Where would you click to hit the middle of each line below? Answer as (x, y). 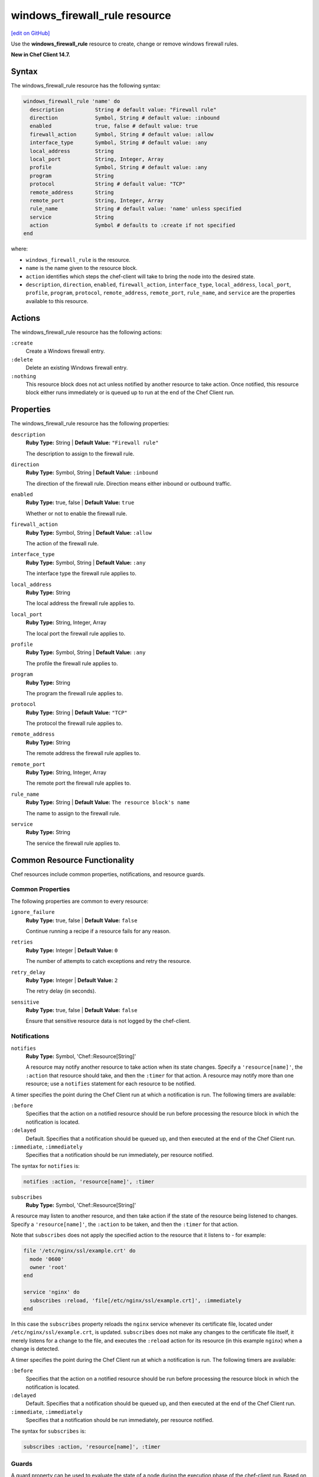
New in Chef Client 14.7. (41, 55)
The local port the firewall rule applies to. (76, 633)
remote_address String (72, 192)
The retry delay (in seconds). (61, 991)
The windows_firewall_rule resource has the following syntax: (86, 86)
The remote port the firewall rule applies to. (78, 783)
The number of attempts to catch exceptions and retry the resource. (108, 961)
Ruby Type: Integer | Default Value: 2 (72, 980)
